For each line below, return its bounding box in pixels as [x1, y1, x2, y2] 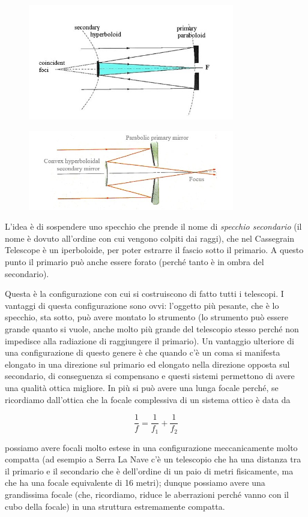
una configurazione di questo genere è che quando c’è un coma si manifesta [5, 346, 280, 359]
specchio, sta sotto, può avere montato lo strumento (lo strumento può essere [5, 311, 288, 323]
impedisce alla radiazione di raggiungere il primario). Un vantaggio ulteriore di [5, 334, 294, 347]
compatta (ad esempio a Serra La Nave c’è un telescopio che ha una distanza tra [5, 453, 301, 465]
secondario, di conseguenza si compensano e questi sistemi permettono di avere [5, 369, 295, 382]
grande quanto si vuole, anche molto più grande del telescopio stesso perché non [5, 322, 299, 335]
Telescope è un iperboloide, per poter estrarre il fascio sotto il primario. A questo [5, 244, 304, 256]
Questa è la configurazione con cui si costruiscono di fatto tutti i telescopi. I [5, 287, 284, 300]
